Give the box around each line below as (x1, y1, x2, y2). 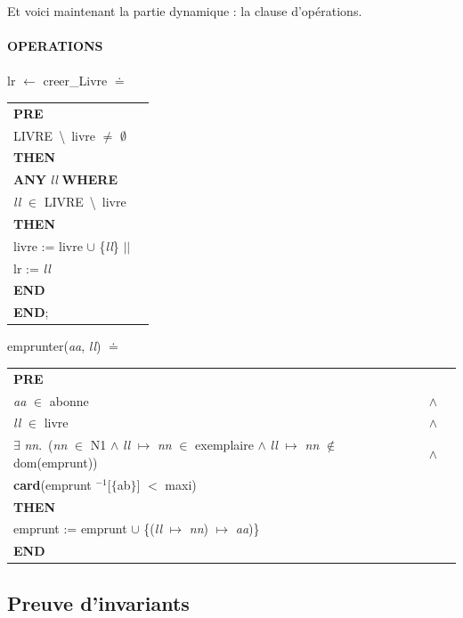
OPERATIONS (7, 37, 103, 55)
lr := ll (13, 258, 51, 277)
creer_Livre (43, 71, 108, 90)
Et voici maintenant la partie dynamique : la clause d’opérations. (7, 2, 362, 20)
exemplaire (195, 435, 254, 454)
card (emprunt (13, 475, 92, 493)
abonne (49, 391, 89, 410)
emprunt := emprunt (13, 519, 127, 538)
